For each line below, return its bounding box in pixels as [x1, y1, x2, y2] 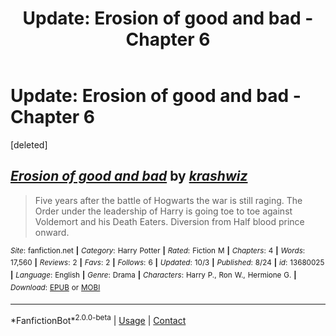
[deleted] [10, 138, 48, 151]
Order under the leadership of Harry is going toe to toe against [34, 205, 293, 217]
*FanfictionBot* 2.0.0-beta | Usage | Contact [10, 313, 187, 327]
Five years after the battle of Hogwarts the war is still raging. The [34, 194, 303, 206]
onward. [34, 226, 70, 238]
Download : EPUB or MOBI [10, 282, 101, 292]
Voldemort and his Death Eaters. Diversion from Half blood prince [34, 215, 305, 227]
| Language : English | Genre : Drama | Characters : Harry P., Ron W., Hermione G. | [10, 270, 297, 281]
